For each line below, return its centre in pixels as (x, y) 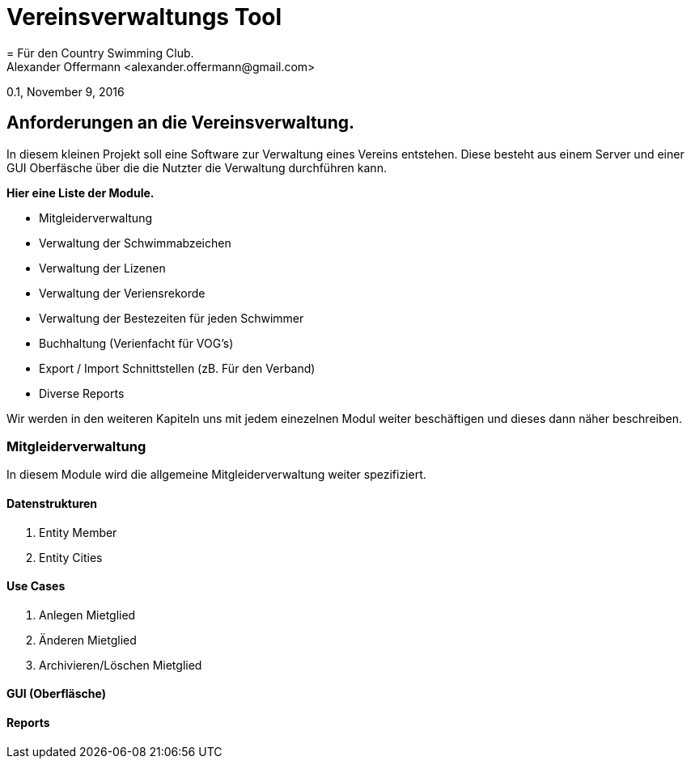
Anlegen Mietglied (87, 615)
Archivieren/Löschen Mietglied (121, 665)
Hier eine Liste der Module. (81, 192)
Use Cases (36, 586)
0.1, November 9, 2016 (66, 91)
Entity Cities (71, 557)
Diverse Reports (82, 393)
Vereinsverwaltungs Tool (144, 17)
